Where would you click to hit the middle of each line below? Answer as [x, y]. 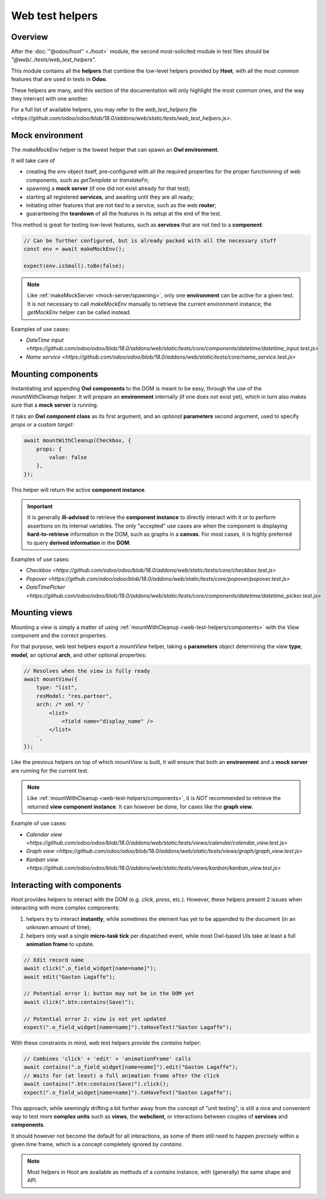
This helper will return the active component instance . [78, 490]
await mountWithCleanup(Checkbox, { [78, 441]
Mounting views [42, 613]
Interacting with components [66, 885]
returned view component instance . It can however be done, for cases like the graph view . [140, 806]
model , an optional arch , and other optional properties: [79, 655]
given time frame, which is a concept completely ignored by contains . [97, 1144]
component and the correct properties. [59, 635]
